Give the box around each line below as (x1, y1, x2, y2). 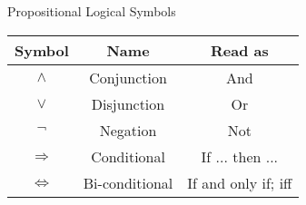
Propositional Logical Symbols (7, 2, 176, 20)
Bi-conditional (83, 171, 173, 193)
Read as (210, 39, 269, 61)
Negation (99, 119, 157, 141)
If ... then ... (201, 145, 279, 167)
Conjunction (89, 66, 167, 88)
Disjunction (91, 93, 165, 114)
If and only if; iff (187, 171, 292, 193)
